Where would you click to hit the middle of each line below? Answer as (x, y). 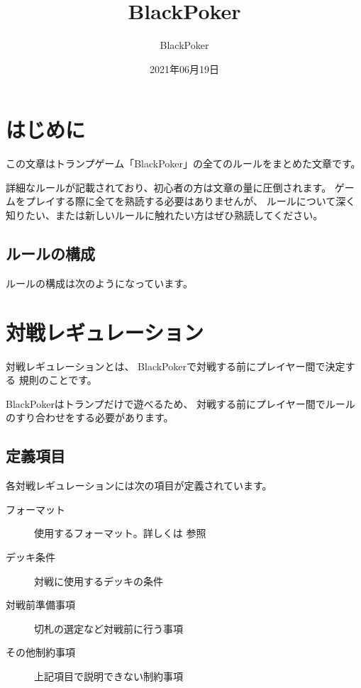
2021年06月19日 (184, 68)
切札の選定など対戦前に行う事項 (109, 628)
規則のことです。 (58, 380)
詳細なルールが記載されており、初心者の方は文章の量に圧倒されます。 (169, 187)
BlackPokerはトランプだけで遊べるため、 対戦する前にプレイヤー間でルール (180, 403)
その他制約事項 (40, 652)
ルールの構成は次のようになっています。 (99, 283)
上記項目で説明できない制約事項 (109, 676)
